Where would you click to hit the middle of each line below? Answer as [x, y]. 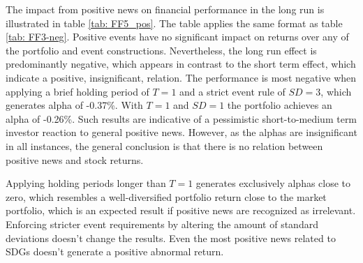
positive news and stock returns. [75, 159]
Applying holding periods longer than [86, 183]
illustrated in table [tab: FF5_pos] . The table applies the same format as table [174, 23]
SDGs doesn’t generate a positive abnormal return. [115, 251]
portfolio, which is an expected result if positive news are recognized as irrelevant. [181, 210]
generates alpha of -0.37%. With [74, 105]
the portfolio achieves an [280, 105]
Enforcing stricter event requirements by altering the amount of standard [162, 224]
